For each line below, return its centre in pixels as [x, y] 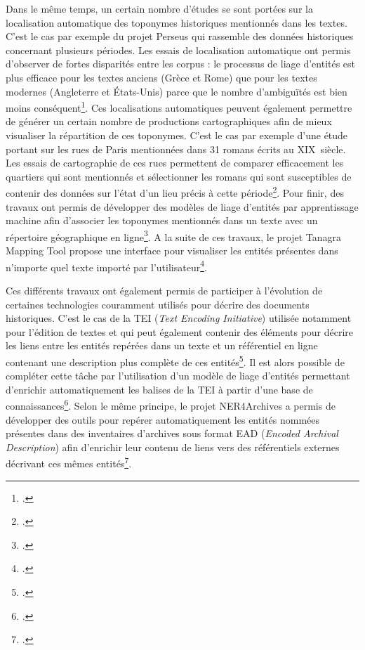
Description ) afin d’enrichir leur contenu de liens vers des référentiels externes [173, 447]
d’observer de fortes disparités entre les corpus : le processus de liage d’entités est [181, 64]
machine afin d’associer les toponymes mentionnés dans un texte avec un [162, 220]
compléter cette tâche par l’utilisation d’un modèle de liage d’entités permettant [178, 376]
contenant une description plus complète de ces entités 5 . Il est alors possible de [175, 360]
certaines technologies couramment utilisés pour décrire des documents [158, 304]
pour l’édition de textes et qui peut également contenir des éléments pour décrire [180, 331]
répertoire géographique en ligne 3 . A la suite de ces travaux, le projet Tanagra [173, 235]
